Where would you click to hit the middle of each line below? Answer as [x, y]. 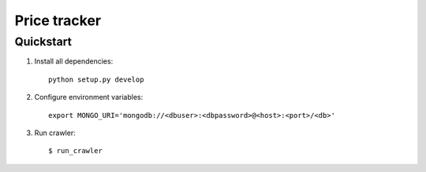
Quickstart [43, 42]
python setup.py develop [96, 79]
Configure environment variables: [89, 97]
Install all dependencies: [74, 61]
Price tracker [58, 20]
